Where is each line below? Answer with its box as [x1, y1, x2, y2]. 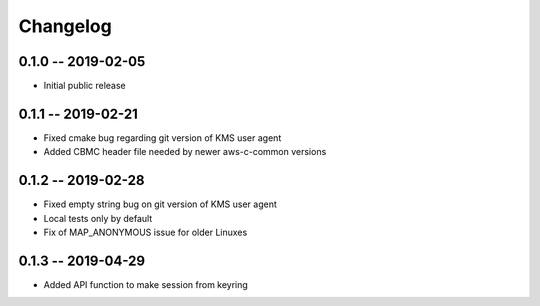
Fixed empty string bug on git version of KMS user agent [43, 198, 277, 210]
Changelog [18, 15, 112, 37]
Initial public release [43, 80, 127, 92]
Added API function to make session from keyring [43, 278, 249, 290]
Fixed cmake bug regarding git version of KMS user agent [43, 131, 282, 144]
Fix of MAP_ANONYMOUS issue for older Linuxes [43, 226, 248, 239]
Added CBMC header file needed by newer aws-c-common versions [43, 146, 327, 158]
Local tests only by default [43, 212, 153, 224]
